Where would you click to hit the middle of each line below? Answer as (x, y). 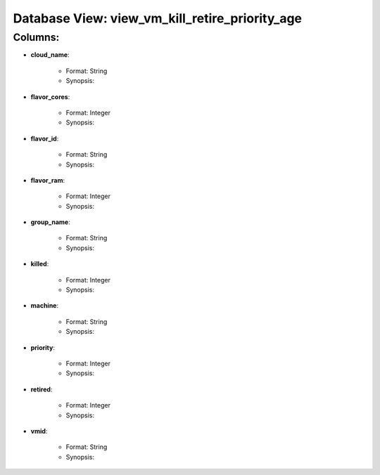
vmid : (39, 431)
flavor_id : (45, 138)
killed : (40, 264)
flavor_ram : (48, 180)
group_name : (50, 222)
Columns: (36, 37)
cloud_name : (50, 55)
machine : (45, 306)
